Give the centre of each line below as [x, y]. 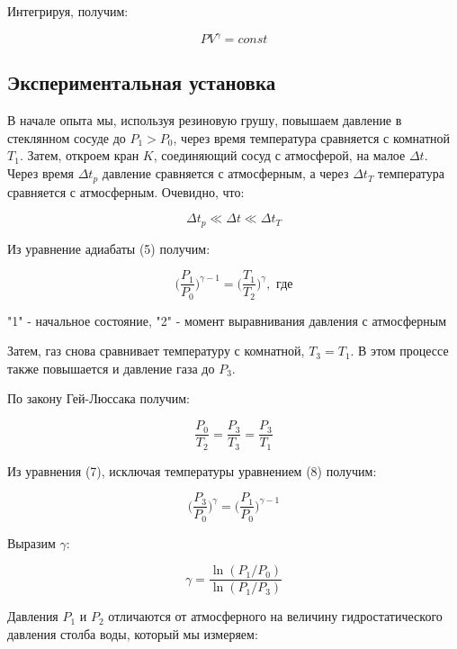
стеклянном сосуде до [67, 137]
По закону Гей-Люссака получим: [99, 398]
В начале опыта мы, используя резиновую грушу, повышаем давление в [205, 120]
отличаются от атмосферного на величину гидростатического [275, 616]
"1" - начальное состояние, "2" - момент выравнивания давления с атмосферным [227, 320]
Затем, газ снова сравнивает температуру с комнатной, [156, 351]
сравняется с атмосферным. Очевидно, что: [126, 191]
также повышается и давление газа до [111, 368]
